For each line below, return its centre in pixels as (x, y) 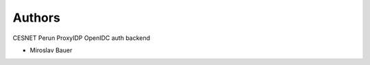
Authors (37, 18)
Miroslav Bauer (51, 50)
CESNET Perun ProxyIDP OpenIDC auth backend (82, 38)
